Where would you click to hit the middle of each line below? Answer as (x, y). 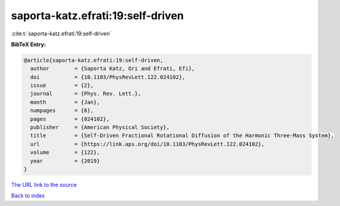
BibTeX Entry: (29, 44)
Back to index (28, 196)
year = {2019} (65, 161)
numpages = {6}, (62, 110)
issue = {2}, (62, 86)
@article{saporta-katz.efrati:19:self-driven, (93, 60)
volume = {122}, (65, 152)
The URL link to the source (44, 184)
